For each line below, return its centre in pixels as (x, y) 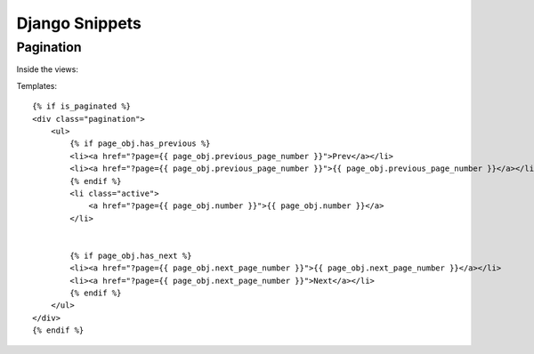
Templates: (37, 85)
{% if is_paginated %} (82, 106)
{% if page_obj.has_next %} (131, 255)
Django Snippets (79, 23)
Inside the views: (48, 69)
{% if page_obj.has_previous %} (140, 144)
